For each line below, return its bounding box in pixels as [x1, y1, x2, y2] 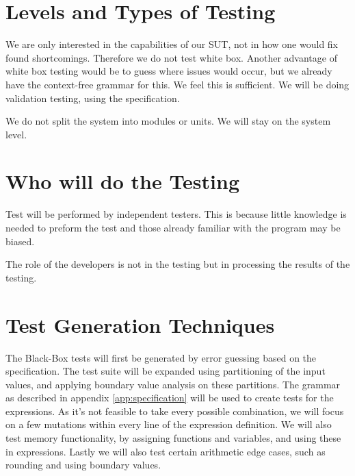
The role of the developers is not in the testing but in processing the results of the [5, 257, 350, 271]
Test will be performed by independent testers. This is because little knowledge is [5, 207, 347, 221]
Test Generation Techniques [5, 310, 275, 338]
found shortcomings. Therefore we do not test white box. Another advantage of [5, 50, 337, 64]
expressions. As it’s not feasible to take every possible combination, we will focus [5, 403, 344, 418]
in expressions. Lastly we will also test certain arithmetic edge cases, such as [5, 444, 326, 458]
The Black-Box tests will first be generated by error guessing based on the [5, 350, 317, 364]
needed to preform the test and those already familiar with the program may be [5, 221, 341, 234]
